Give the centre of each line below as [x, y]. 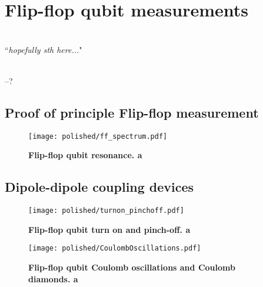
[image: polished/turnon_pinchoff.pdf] [106, 211]
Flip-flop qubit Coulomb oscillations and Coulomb [132, 267]
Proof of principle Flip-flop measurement [132, 112]
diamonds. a [53, 278]
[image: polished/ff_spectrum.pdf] [98, 136]
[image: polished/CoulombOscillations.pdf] [115, 248]
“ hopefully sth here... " [44, 49]
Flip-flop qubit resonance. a [85, 155]
